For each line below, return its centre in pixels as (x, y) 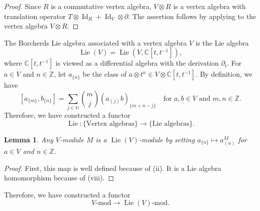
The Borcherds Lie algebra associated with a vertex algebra (95, 42)
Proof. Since (23, 6)
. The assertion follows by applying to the (192, 16)
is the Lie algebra (222, 42)
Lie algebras (171, 124)
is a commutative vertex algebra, (101, 6)
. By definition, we (224, 74)
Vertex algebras (110, 124)
